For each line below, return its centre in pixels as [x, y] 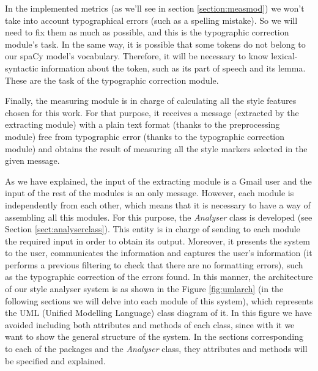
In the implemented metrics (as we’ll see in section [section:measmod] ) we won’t [155, 8]
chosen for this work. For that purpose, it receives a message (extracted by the [152, 112]
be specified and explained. [55, 360]
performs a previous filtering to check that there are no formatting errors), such [154, 264]
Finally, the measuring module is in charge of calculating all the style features [151, 101]
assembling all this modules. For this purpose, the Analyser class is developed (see [159, 217]
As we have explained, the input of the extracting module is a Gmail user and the [158, 181]
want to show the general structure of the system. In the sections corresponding [154, 336]
